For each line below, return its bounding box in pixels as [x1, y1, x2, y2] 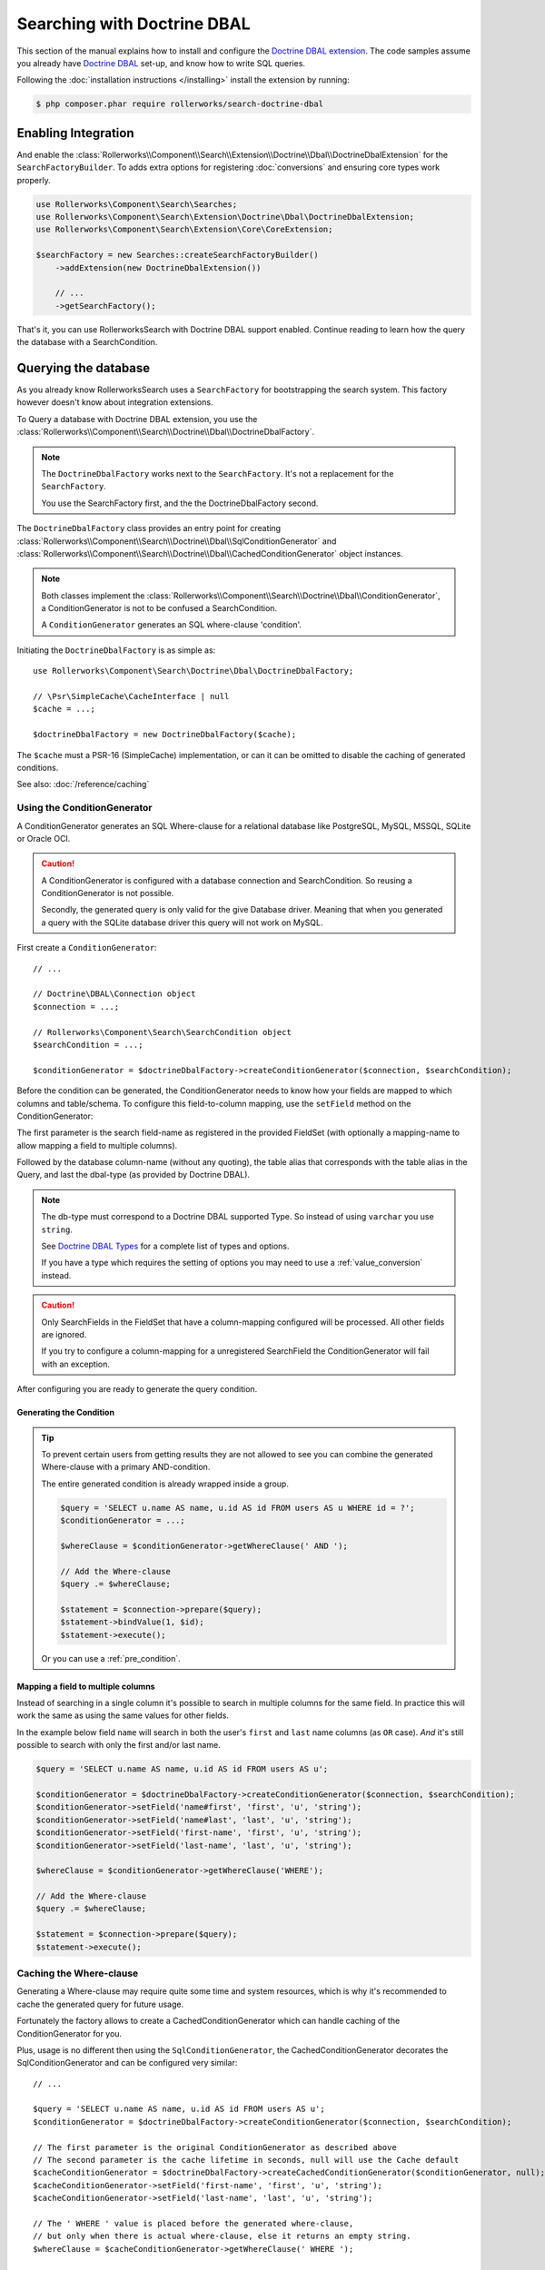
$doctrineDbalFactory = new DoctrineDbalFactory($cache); [33, 729, 297, 740]
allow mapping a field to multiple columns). [16, 1140, 178, 1150]
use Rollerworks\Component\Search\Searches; [35, 199, 238, 209]
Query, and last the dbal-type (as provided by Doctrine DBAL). [16, 1170, 250, 1180]
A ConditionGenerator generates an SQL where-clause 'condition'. [41, 619, 302, 630]
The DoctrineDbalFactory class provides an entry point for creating [16, 523, 282, 534]
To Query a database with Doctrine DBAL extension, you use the [16, 413, 258, 424]
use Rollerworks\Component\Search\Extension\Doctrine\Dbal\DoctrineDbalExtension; [35, 212, 415, 222]
